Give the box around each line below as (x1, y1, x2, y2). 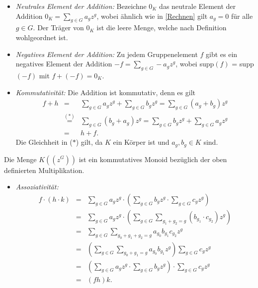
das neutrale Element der (159, 1, 236, 11)
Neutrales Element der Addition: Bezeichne (15, 1, 147, 11)
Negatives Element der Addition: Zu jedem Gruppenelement (15, 49, 198, 59)
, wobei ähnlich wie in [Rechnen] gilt (96, 10, 208, 21)
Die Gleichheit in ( (15, 137, 73, 147)
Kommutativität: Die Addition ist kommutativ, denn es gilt (15, 87, 195, 97)
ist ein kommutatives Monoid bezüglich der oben (79, 154, 227, 164)
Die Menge (4, 154, 37, 164)
